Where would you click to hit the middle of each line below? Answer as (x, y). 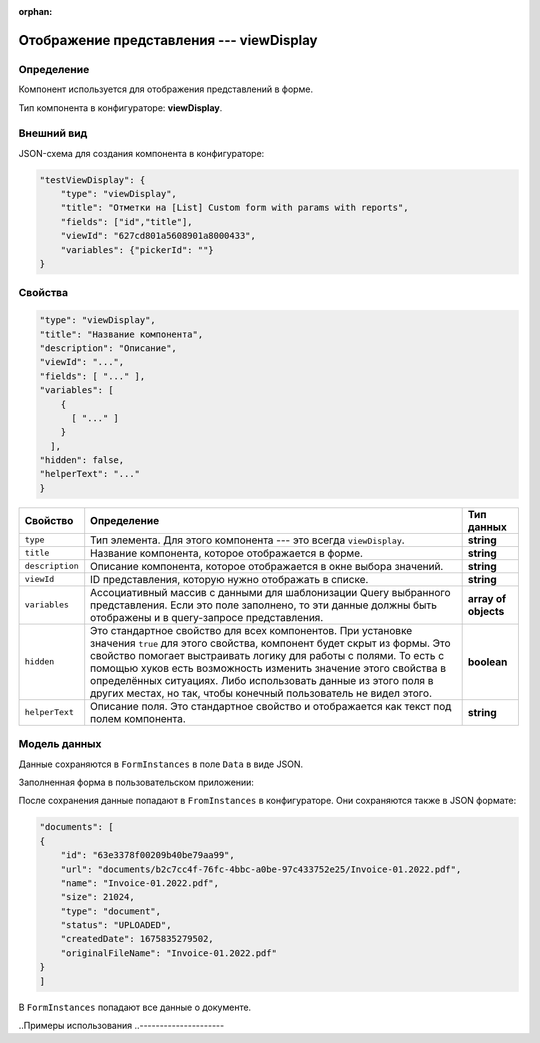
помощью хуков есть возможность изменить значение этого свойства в (268, 668)
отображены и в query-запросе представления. (207, 617)
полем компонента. (138, 718)
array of (487, 598)
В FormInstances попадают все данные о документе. (135, 1007)
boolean (487, 662)
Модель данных (60, 744)
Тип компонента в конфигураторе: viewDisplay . (120, 107)
